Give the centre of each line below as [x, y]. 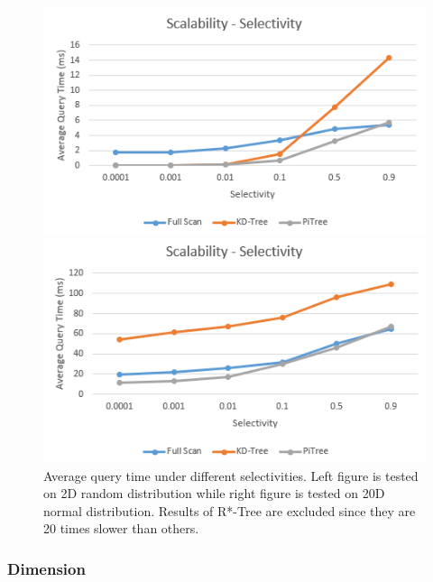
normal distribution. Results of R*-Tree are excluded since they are [230, 510]
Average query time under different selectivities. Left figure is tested [231, 475]
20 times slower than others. [121, 528]
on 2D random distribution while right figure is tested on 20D [214, 493]
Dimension [46, 568]
